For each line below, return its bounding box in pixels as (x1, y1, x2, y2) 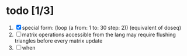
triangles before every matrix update (14, 37, 103, 44)
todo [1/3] (6, 4, 54, 17)
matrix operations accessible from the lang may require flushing (22, 31, 176, 38)
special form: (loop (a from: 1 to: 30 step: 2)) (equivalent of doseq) (22, 24, 182, 31)
